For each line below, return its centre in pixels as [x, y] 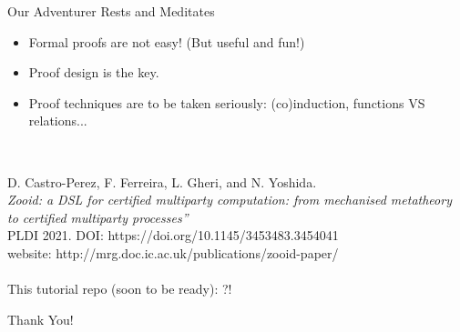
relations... [58, 121]
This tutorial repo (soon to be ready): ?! [120, 289]
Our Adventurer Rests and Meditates [111, 11]
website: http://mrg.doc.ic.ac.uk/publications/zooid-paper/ [173, 252]
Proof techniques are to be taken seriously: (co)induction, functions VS [227, 102]
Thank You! [41, 319]
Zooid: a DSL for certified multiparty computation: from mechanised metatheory [230, 200]
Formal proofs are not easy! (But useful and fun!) [167, 41]
